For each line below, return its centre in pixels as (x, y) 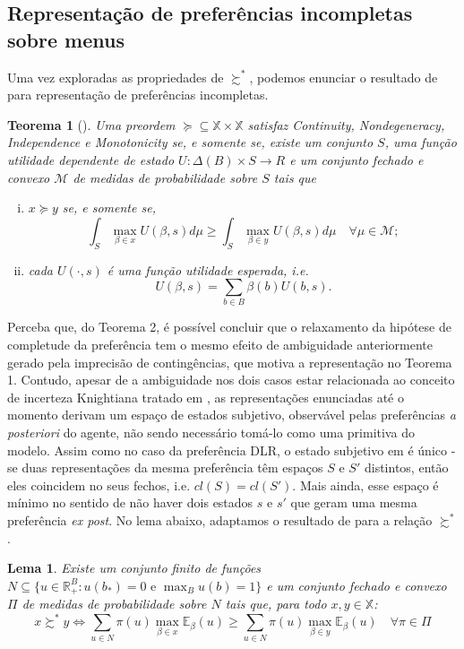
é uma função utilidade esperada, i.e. (208, 269)
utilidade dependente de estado (91, 159)
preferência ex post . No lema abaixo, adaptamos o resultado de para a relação (220, 520)
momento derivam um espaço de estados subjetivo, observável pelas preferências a (232, 415)
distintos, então (406, 467)
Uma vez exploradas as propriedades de (116, 77)
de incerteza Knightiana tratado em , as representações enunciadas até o (206, 397)
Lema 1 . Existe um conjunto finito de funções (134, 568)
